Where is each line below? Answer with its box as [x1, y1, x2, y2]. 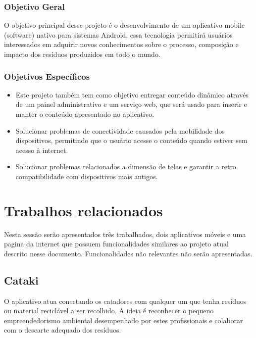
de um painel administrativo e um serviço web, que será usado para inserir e [15, 99, 247, 109]
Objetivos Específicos [4, 70, 90, 82]
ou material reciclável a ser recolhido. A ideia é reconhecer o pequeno [4, 305, 214, 316]
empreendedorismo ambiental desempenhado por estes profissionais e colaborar [4, 315, 243, 325]
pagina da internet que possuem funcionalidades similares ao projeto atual [4, 239, 229, 249]
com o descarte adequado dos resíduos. [4, 325, 121, 335]
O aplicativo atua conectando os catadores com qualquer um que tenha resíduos [4, 295, 247, 306]
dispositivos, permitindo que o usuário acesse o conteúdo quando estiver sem [15, 135, 248, 145]
